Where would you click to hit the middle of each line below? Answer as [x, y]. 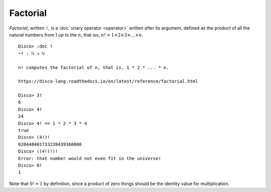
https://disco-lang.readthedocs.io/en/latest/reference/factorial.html [108, 81]
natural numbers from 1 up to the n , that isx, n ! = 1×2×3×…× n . [76, 34]
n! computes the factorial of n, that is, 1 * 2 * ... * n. [94, 67]
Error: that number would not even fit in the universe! [90, 158]
